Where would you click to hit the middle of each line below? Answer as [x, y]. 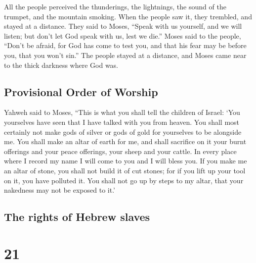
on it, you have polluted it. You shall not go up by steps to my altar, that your [124, 180]
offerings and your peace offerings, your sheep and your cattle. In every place [120, 151]
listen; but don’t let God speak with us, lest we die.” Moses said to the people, [123, 35]
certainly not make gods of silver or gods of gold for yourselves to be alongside [123, 131]
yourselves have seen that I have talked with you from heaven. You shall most [122, 122]
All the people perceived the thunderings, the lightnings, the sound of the [115, 6]
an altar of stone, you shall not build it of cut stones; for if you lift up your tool [125, 170]
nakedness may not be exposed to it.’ [60, 190]
